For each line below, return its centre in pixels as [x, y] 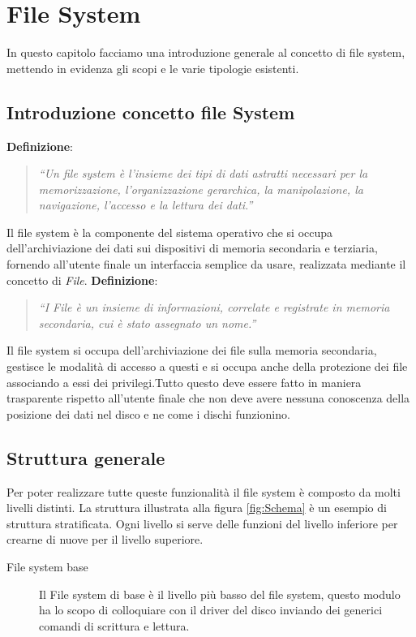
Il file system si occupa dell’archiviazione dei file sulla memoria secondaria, [192, 350]
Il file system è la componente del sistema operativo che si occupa [170, 232]
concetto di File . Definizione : [82, 280]
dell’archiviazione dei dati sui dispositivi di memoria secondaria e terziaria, [192, 248]
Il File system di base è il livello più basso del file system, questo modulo [220, 594]
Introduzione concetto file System [151, 112]
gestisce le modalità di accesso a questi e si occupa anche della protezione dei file [207, 366]
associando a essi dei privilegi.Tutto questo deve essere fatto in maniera [184, 382]
